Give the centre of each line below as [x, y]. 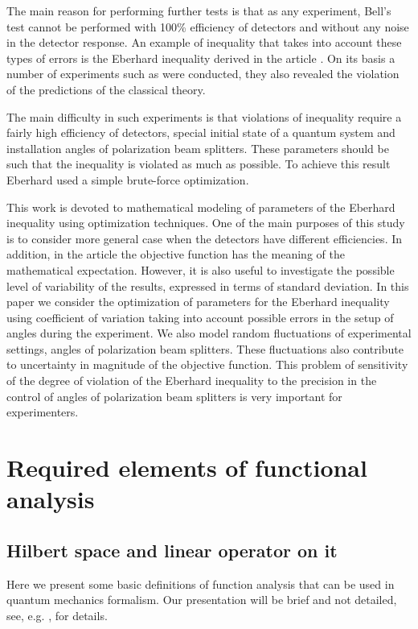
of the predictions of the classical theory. [106, 89]
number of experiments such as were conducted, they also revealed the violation [203, 74]
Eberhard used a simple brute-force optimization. [128, 179]
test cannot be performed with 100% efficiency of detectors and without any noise [208, 26]
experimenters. [43, 412]
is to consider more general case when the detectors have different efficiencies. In [205, 238]
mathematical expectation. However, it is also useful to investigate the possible [201, 269]
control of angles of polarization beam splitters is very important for [174, 396]
